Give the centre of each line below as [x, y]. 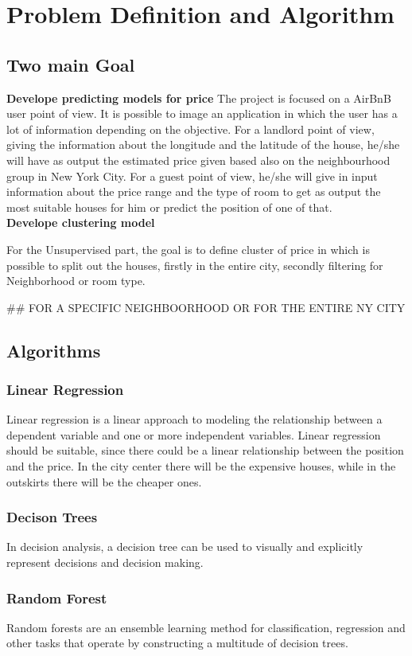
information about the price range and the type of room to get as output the [194, 191]
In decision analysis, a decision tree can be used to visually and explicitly [185, 547]
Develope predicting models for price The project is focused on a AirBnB [199, 98]
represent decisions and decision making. [105, 562]
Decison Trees [52, 517]
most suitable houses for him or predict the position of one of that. [169, 207]
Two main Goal [71, 64]
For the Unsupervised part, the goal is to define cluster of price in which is [188, 249]
